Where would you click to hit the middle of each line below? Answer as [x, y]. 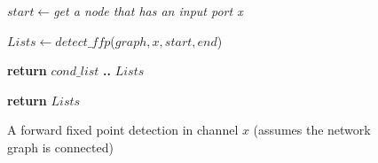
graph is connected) [60, 147]
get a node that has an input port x [148, 11]
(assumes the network [312, 130]
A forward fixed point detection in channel [123, 130]
